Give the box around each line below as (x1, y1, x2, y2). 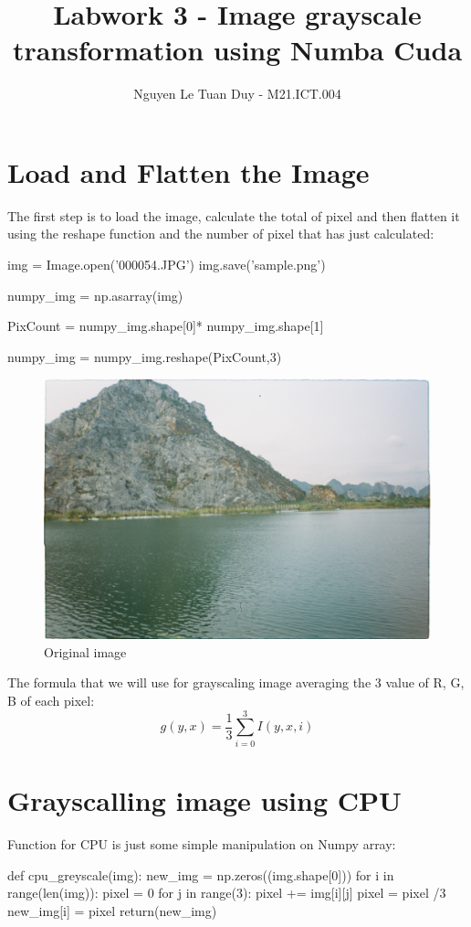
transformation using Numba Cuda (12, 31, 463, 69)
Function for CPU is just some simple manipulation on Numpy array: (7, 834, 396, 853)
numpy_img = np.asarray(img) (7, 285, 183, 304)
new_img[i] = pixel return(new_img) (7, 900, 217, 920)
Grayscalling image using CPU (7, 781, 402, 818)
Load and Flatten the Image (7, 153, 370, 190)
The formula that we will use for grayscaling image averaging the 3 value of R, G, (7, 673, 465, 692)
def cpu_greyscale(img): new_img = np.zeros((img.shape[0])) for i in (7, 865, 394, 884)
